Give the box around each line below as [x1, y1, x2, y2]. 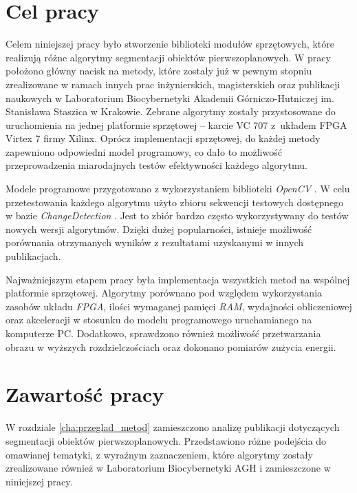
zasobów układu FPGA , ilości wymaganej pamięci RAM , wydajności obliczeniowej [6, 299, 352, 313]
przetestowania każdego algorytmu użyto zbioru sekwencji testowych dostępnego [6, 194, 344, 209]
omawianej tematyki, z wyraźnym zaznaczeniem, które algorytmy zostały [6, 447, 314, 461]
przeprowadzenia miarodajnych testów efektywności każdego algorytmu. [6, 158, 307, 172]
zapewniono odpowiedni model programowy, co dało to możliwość [6, 144, 282, 159]
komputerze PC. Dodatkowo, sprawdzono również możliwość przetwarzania [6, 326, 321, 340]
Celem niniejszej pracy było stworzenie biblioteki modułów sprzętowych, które [6, 37, 334, 51]
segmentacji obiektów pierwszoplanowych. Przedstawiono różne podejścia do [6, 433, 327, 447]
